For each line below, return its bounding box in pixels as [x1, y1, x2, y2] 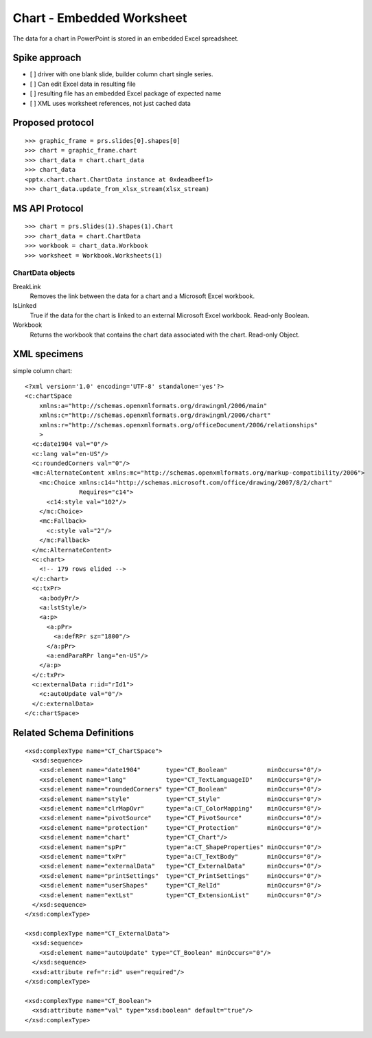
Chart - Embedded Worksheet [12, 10, 187, 25]
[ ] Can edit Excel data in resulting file [30, 80, 137, 88]
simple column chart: [12, 366, 72, 374]
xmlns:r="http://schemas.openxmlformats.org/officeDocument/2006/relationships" [38, 421, 318, 429]
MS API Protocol [12, 203, 84, 214]
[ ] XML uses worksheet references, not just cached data [30, 99, 191, 107]
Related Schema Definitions [12, 727, 134, 738]
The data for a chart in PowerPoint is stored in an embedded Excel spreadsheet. [12, 34, 240, 43]
